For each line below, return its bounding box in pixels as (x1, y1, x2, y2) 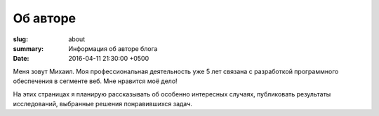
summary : (13, 44, 44, 52)
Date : (13, 55, 29, 63)
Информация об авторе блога (68, 44, 158, 52)
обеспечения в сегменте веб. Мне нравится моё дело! (13, 77, 178, 85)
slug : (13, 35, 28, 43)
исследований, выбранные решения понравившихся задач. (13, 99, 193, 108)
